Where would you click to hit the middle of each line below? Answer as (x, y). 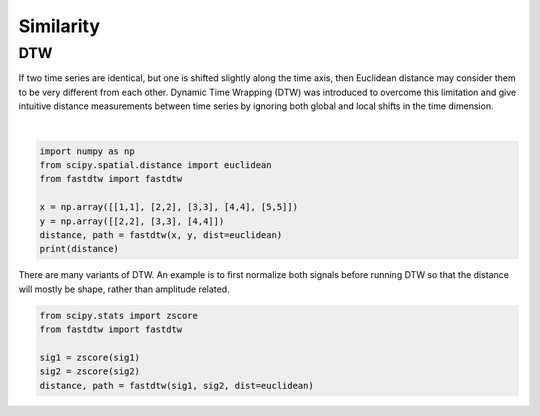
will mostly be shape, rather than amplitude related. (124, 289)
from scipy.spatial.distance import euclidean (155, 164)
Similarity (59, 26)
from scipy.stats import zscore (119, 315)
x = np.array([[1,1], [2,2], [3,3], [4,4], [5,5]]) (169, 207)
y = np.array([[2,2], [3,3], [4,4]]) (132, 221)
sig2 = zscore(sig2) (89, 371)
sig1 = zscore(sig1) (89, 357)
